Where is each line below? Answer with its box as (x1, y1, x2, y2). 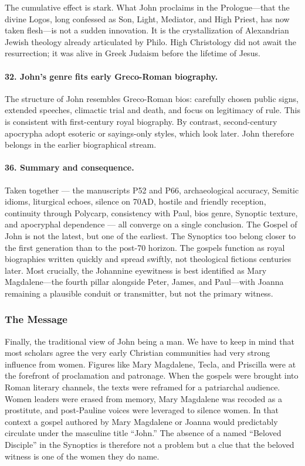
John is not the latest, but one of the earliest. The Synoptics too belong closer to (5, 229, 296, 241)
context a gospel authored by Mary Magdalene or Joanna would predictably (5, 415, 278, 427)
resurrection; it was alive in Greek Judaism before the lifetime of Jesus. (5, 47, 260, 59)
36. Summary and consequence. (5, 161, 134, 174)
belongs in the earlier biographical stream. (5, 138, 157, 151)
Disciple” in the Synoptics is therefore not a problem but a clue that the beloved (5, 438, 294, 451)
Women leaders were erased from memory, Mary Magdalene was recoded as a (5, 392, 283, 404)
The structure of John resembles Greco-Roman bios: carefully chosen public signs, (5, 92, 299, 104)
